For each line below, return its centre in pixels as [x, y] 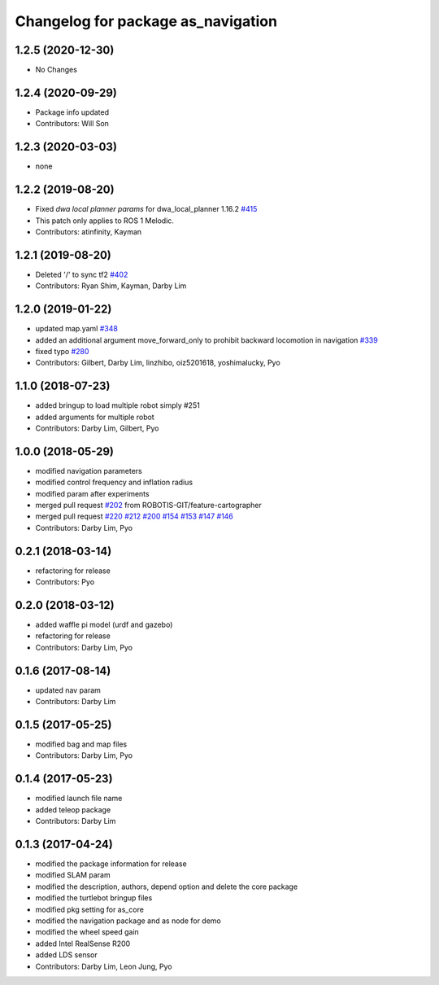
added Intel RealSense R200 [83, 943]
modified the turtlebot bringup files [94, 898]
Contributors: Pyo [65, 582]
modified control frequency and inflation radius [114, 482]
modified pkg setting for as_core [89, 909]
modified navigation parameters [89, 471]
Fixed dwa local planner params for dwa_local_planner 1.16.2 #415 [146, 209]
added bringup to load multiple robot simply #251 [118, 405]
